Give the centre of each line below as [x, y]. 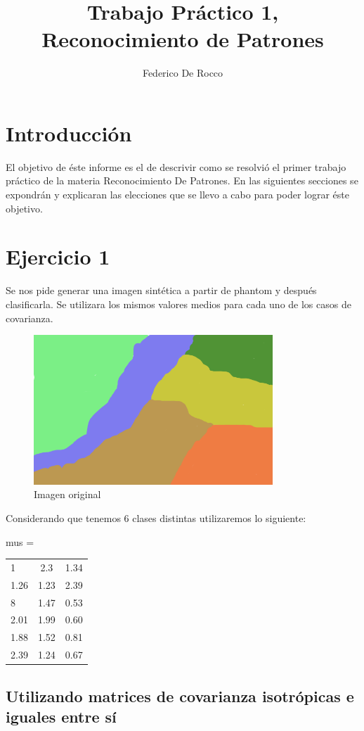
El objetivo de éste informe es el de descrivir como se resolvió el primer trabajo [176, 166]
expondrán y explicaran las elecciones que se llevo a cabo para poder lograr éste [177, 195]
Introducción [69, 133]
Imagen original [67, 494]
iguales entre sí [61, 716]
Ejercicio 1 [58, 256]
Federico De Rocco [183, 73]
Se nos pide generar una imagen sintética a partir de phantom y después [161, 290]
